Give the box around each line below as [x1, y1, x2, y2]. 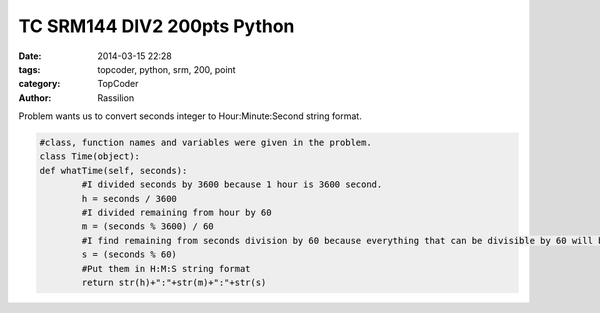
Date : [18, 50, 42, 62]
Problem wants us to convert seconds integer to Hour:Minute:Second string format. [18, 110, 362, 122]
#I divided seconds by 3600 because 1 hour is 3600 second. [81, 179, 383, 190]
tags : [18, 63, 41, 75]
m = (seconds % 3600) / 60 [81, 221, 214, 232]
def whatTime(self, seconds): [39, 165, 188, 176]
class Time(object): [39, 151, 140, 162]
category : [18, 78, 61, 90]
